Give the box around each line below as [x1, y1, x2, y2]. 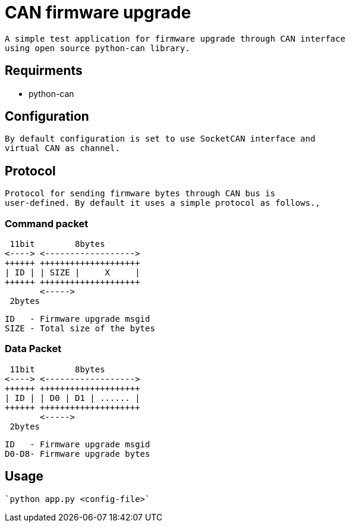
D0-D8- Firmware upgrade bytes [5, 448, 150, 459]
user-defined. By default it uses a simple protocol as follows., [5, 198, 321, 208]
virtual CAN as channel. [5, 143, 120, 153]
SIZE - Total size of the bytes [5, 324, 155, 334]
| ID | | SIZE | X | [5, 268, 140, 278]
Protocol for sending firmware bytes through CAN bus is [5, 189, 276, 199]
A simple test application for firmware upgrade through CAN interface [5, 33, 346, 43]
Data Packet [5, 343, 62, 355]
